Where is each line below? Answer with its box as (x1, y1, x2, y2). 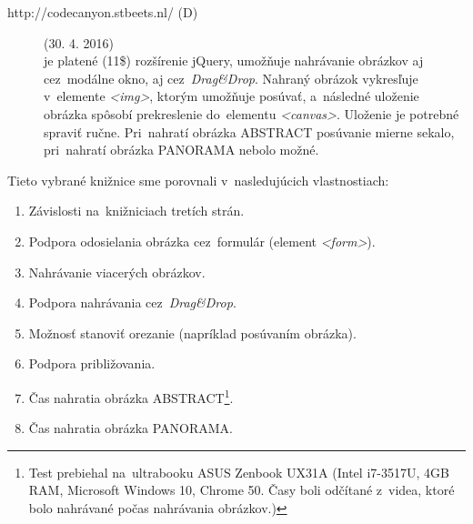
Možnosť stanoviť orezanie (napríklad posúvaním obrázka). (28, 323, 357, 342)
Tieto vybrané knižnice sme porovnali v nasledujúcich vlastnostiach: (7, 170, 389, 189)
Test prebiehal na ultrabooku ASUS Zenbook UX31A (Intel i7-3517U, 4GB (28, 462, 449, 481)
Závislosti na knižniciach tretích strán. (28, 201, 245, 220)
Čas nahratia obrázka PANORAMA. (28, 418, 233, 438)
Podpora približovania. (28, 354, 156, 373)
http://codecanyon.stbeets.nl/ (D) (7, 3, 198, 21)
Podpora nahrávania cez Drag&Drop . (28, 293, 236, 312)
